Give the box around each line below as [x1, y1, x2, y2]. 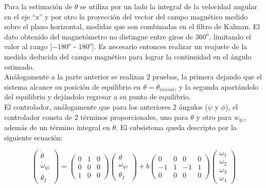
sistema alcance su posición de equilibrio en [4, 81, 141, 92]
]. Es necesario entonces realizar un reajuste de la [92, 41, 247, 52]
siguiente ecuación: [4, 132, 63, 142]
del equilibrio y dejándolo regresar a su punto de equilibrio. [4, 91, 191, 102]
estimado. [4, 61, 34, 72]
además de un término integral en [4, 121, 110, 132]
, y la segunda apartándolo [174, 81, 259, 92]
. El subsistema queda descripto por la [116, 121, 237, 132]
